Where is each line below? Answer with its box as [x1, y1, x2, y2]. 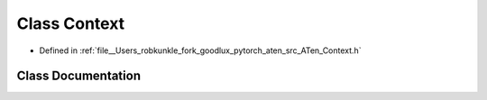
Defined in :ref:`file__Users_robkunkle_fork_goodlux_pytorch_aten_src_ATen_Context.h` [39, 45, 362, 56]
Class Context [16, 14, 125, 33]
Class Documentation [16, 68, 142, 84]
